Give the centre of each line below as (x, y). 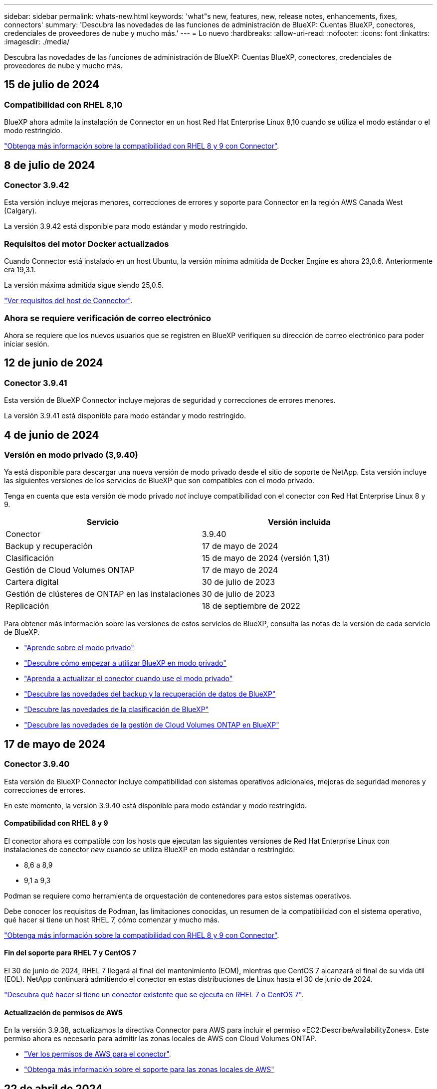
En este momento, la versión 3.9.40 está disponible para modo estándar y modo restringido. (155, 805)
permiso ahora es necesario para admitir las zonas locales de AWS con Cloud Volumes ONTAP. (160, 1039)
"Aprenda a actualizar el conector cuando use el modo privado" (128, 679)
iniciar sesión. (27, 344)
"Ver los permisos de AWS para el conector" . (98, 1054)
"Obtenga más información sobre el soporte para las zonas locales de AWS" (149, 1070)
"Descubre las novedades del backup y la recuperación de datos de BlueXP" (150, 694)
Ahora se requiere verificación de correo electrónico (108, 318)
